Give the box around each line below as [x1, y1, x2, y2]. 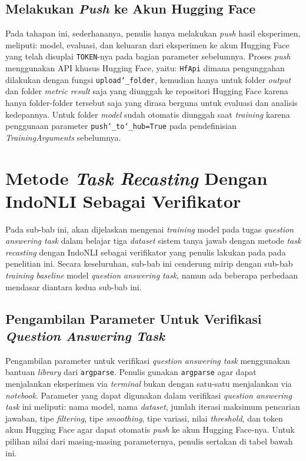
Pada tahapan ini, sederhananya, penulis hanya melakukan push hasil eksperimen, [5, 27, 301, 39]
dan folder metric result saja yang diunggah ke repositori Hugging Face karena [5, 85, 288, 97]
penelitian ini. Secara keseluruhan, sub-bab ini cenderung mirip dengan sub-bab [5, 257, 293, 270]
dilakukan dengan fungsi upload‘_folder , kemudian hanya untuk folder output [5, 73, 291, 85]
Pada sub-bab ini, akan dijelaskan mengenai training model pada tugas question [5, 223, 294, 235]
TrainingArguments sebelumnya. [5, 131, 121, 143]
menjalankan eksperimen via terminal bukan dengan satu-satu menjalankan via [5, 377, 292, 390]
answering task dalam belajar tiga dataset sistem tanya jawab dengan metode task [5, 234, 301, 247]
